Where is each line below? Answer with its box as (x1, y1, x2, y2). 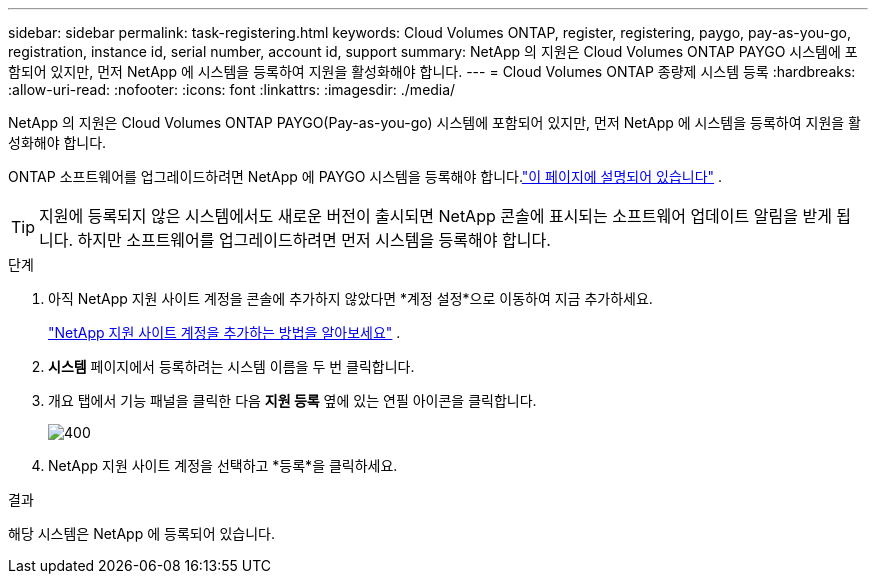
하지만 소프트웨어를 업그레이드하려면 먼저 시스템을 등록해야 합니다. (77, 230, 551, 250)
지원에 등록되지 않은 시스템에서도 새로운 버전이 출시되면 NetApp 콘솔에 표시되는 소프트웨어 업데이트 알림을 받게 (39, 206, 832, 226)
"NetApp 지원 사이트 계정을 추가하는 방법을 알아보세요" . (48, 324, 401, 341)
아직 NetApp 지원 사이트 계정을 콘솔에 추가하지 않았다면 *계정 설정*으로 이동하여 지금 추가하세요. (48, 290, 653, 307)
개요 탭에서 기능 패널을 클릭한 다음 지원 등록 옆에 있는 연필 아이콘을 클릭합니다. (48, 392, 537, 409)
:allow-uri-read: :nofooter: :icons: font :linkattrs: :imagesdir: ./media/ (8, 81, 456, 98)
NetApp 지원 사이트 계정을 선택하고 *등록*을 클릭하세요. (48, 457, 398, 474)
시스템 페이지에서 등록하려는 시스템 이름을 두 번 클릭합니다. (48, 358, 415, 375)
